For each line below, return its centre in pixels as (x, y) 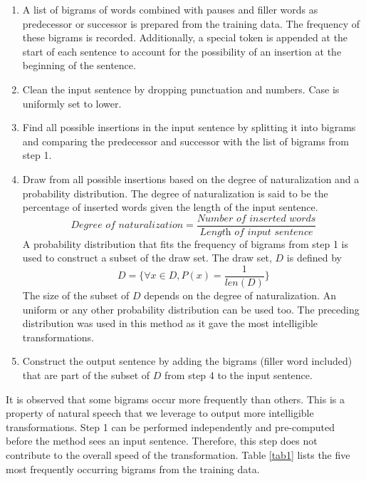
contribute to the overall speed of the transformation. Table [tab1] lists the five (178, 454)
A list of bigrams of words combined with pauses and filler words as (170, 9)
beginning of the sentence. (79, 65)
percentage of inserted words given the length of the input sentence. (170, 207)
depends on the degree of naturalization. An (240, 295)
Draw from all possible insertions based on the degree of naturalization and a (191, 179)
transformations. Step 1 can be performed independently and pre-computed (171, 426)
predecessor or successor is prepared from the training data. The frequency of (191, 23)
